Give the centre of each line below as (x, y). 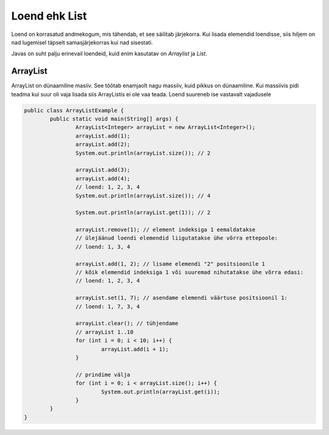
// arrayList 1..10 (104, 332)
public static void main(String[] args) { (114, 119)
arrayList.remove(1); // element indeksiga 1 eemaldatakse (165, 230)
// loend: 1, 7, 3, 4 (108, 306)
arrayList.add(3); (103, 170)
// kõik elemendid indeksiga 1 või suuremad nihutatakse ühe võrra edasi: (189, 272)
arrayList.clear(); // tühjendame (127, 324)
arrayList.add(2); (103, 144)
